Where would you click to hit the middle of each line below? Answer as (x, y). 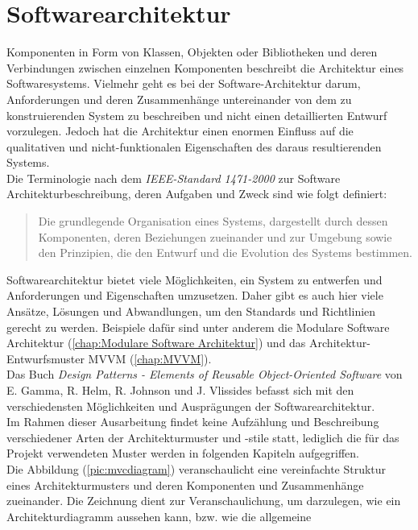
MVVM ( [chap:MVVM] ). (150, 358)
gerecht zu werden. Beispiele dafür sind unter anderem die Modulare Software (198, 327)
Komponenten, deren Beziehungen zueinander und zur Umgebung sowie (215, 236)
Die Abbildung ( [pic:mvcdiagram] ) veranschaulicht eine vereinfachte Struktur (197, 468)
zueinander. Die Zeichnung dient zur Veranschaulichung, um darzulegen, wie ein (204, 501)
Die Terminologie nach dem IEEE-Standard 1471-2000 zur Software (174, 178)
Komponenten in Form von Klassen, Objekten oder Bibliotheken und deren (192, 52)
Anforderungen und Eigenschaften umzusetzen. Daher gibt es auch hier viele (195, 295)
